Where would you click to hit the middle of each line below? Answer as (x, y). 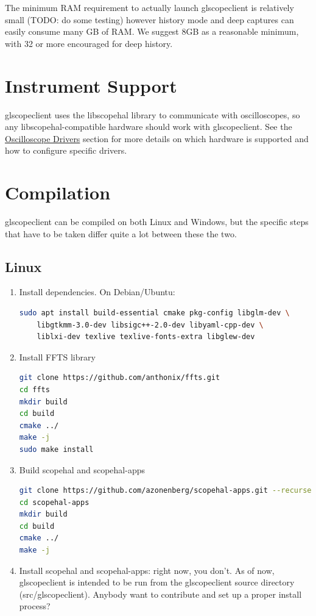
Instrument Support (91, 85)
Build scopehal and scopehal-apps (82, 469)
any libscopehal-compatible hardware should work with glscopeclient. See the (149, 127)
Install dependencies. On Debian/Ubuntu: (97, 292)
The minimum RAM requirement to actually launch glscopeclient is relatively (149, 7)
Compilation (58, 192)
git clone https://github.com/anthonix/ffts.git (120, 378)
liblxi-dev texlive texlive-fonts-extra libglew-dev (146, 337)
